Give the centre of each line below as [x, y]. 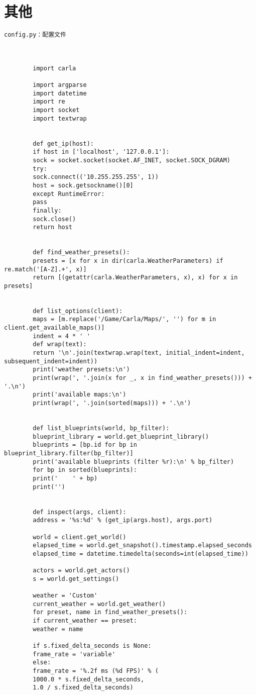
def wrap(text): [60, 344]
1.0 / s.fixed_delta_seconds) [83, 688]
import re [49, 102]
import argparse [60, 85]
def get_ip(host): [63, 143]
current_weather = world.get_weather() [99, 604]
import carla [54, 68]
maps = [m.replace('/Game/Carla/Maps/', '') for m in [124, 319]
